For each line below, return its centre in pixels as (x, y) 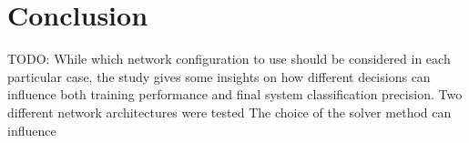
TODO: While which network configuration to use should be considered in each (229, 59)
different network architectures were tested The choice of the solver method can (229, 112)
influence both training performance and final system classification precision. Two (235, 94)
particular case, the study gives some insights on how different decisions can (219, 76)
